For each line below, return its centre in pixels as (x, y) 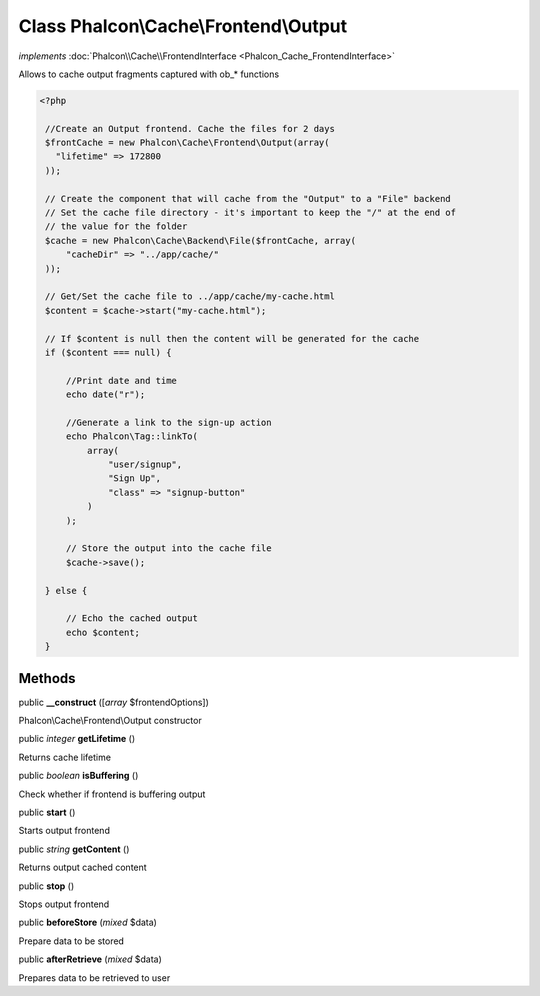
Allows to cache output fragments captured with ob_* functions (149, 74)
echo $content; (102, 632)
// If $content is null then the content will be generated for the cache (232, 338)
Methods (47, 678)
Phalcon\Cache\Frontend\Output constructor (110, 721)
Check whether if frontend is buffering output (112, 794)
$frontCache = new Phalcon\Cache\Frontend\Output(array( (187, 143)
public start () (47, 812)
